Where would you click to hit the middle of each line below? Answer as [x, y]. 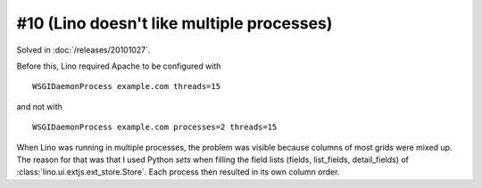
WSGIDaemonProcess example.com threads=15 [127, 86]
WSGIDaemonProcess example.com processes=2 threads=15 [155, 127]
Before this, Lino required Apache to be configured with [119, 66]
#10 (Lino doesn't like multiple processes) [175, 23]
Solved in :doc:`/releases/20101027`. [83, 50]
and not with [39, 106]
